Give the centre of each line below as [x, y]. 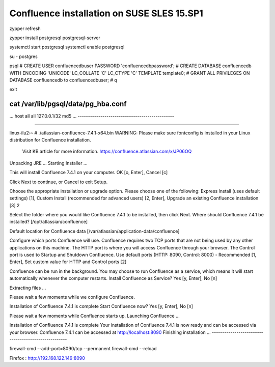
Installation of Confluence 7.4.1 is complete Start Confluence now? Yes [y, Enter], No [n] [101, 306]
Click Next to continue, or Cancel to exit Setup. [59, 182]
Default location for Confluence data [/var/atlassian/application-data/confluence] [94, 231]
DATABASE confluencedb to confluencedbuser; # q [63, 80]
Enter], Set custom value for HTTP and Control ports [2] [68, 262]
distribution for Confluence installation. [50, 139]
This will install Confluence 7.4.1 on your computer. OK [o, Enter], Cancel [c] [89, 173]
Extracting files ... [28, 288]
